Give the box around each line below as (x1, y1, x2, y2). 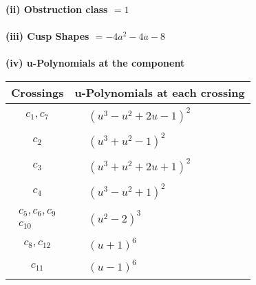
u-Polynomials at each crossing (74, 84, 245, 100)
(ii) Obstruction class (6, 2, 108, 16)
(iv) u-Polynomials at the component (6, 56, 185, 70)
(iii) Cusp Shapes (6, 29, 89, 43)
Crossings (11, 84, 64, 100)
